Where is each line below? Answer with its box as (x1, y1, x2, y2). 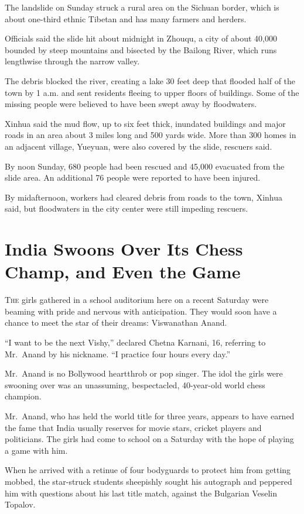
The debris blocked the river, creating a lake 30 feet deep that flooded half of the (5, 74, 296, 87)
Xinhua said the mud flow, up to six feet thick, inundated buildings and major (5, 117, 286, 129)
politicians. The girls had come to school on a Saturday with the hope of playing (5, 433, 294, 445)
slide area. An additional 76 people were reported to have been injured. (5, 171, 261, 184)
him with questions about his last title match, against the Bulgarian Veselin (5, 487, 278, 499)
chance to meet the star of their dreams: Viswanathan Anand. (5, 316, 227, 329)
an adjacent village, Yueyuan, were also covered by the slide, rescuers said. (5, 140, 272, 152)
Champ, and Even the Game (5, 260, 241, 284)
